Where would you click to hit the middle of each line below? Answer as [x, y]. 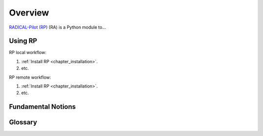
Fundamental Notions [42, 107]
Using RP [23, 41]
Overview [29, 13]
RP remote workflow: [30, 77]
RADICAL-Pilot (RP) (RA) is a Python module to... [57, 27]
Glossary [23, 122]
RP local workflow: [28, 52]
